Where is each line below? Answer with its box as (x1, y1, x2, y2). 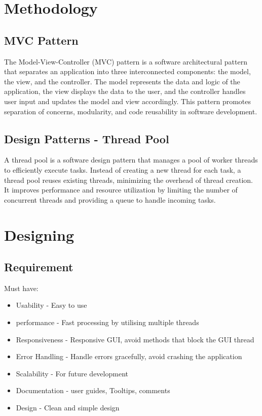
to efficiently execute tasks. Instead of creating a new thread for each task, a (4, 164, 241, 175)
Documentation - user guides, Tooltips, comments (16, 385, 170, 396)
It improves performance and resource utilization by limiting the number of (4, 184, 238, 195)
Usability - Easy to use (16, 300, 87, 310)
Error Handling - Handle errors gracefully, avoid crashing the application (16, 351, 242, 362)
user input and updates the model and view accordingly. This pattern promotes (4, 95, 251, 106)
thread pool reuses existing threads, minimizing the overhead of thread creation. (4, 174, 253, 185)
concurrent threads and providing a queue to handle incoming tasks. (4, 194, 216, 205)
